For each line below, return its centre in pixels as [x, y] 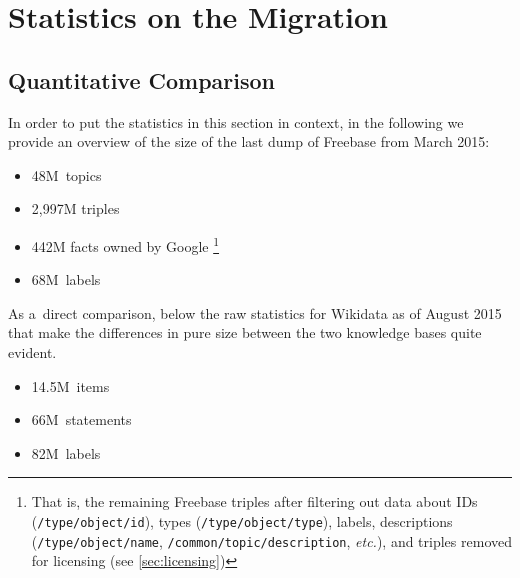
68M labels [66, 279]
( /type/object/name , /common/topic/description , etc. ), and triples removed [271, 540]
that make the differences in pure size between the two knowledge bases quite [245, 332]
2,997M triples [75, 208]
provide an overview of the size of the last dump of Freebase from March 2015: [249, 141]
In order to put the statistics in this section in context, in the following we [236, 121]
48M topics [66, 174]
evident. [32, 351]
